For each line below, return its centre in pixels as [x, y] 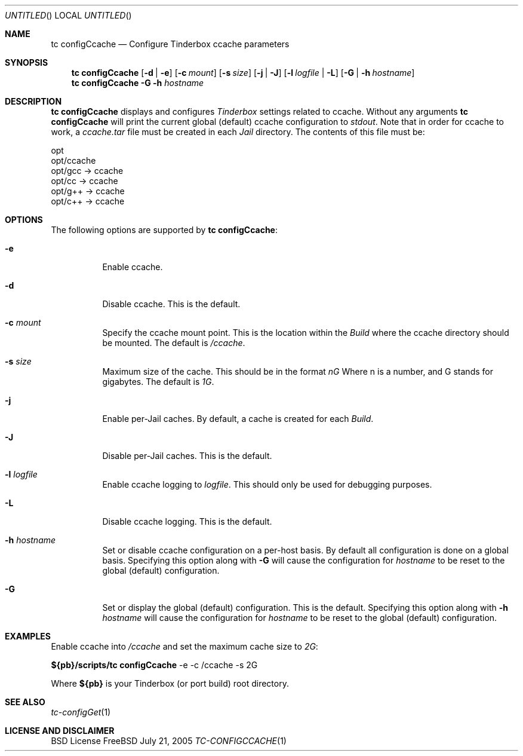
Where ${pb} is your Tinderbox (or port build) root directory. [170, 683]
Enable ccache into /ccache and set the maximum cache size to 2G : [184, 646]
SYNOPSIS [27, 62]
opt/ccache [73, 160]
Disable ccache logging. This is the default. [187, 521]
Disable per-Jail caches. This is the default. [187, 456]
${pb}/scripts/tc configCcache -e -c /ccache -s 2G [154, 665]
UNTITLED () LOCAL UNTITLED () [68, 15]
